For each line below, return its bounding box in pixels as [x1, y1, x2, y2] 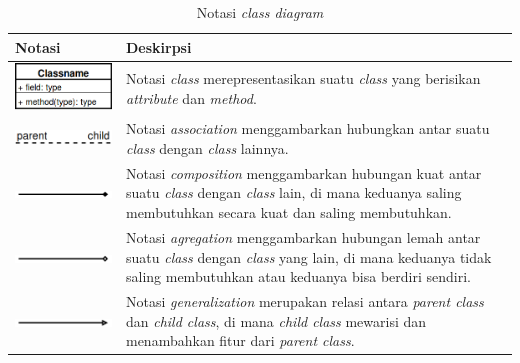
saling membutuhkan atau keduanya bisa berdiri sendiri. [125, 266, 471, 287]
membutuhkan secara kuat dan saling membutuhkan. [125, 202, 452, 223]
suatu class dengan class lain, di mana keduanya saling [125, 182, 462, 203]
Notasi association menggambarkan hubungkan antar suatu [125, 118, 490, 139]
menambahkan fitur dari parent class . [125, 330, 355, 351]
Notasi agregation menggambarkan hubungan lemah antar [125, 226, 481, 247]
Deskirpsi [125, 36, 192, 57]
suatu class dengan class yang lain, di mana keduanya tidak [125, 246, 492, 267]
